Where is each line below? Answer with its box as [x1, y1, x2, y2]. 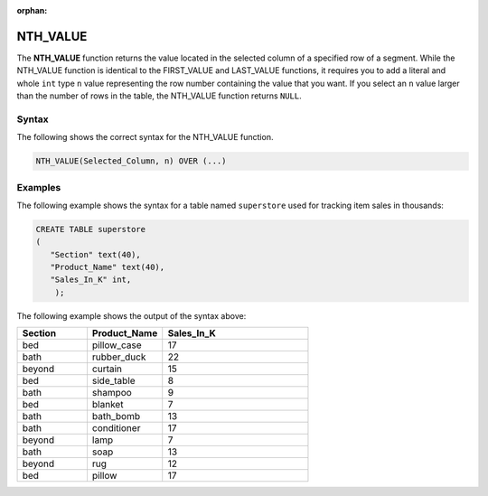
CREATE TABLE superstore [35, 224, 146, 234]
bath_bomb [91, 410, 140, 423]
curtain [91, 362, 122, 375]
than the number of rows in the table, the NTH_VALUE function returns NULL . [16, 90, 302, 101]
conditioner [91, 422, 141, 435]
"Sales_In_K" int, [50, 275, 132, 285]
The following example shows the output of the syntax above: [16, 310, 247, 321]
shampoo [91, 387, 133, 399]
